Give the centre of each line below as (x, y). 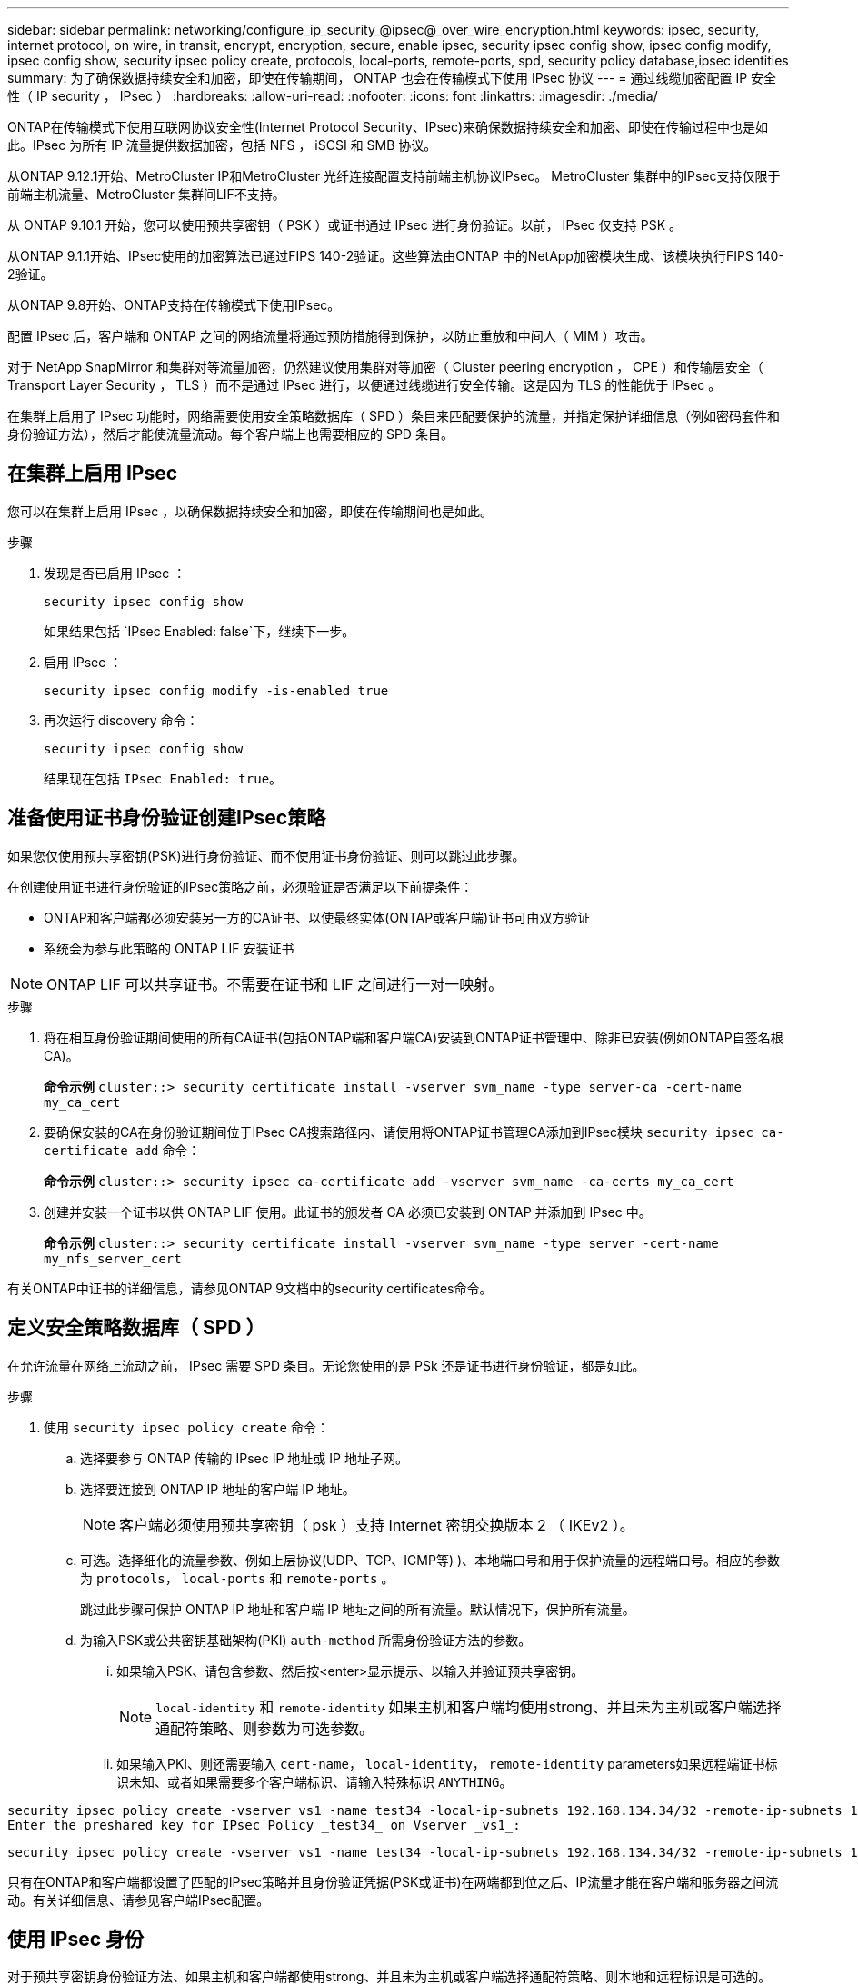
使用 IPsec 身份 (76, 1939)
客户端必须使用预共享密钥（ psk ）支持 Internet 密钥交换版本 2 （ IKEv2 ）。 (377, 1525)
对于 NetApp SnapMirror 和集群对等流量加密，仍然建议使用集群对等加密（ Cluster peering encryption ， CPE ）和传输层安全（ (385, 367)
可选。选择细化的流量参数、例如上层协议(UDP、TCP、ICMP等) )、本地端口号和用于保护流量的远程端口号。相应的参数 (430, 1560)
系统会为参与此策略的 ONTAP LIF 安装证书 (169, 948)
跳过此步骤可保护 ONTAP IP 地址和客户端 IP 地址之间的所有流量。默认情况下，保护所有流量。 (358, 1609)
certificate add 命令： (122, 1150)
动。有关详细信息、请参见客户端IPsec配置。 (139, 1900)
